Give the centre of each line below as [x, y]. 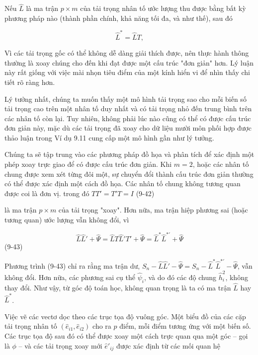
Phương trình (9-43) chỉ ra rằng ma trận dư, [72, 265]
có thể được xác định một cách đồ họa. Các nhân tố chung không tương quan [123, 183]
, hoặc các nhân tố [221, 164]
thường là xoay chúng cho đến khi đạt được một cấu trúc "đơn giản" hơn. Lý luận [129, 62]
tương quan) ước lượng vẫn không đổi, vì [67, 220]
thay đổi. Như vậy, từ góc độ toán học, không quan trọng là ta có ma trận [118, 287]
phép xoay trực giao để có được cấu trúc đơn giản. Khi [88, 164]
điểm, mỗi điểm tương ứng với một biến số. [185, 326]
